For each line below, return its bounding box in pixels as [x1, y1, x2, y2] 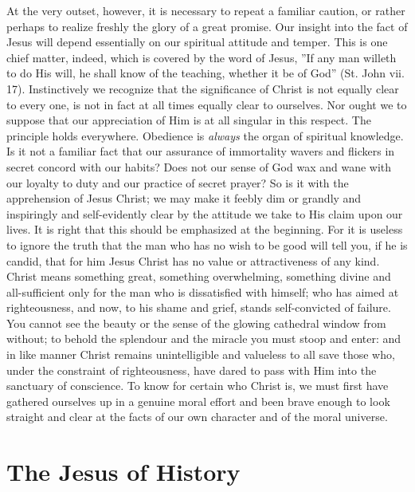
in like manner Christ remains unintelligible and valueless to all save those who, [6, 346, 395, 363]
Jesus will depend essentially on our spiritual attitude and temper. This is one [6, 33, 388, 50]
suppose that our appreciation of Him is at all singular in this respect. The [6, 112, 371, 128]
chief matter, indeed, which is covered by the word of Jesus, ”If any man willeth [6, 49, 397, 65]
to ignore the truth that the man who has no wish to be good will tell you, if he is [6, 236, 408, 253]
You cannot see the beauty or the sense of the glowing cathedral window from [6, 314, 386, 331]
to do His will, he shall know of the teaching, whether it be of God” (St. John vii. [6, 65, 405, 81]
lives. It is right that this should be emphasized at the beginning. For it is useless [6, 221, 403, 238]
